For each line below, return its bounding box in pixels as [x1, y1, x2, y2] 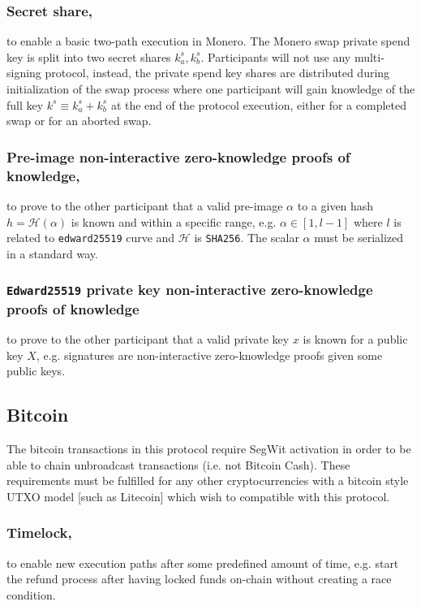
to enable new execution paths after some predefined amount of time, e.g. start [6, 554, 399, 571]
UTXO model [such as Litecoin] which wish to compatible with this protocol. [6, 487, 390, 504]
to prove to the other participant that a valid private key [6, 331, 290, 348]
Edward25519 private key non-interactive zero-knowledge [6, 279, 373, 300]
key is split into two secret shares [6, 48, 171, 65]
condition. [6, 586, 56, 603]
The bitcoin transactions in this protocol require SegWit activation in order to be [6, 440, 411, 457]
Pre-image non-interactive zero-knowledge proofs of [6, 146, 350, 167]
